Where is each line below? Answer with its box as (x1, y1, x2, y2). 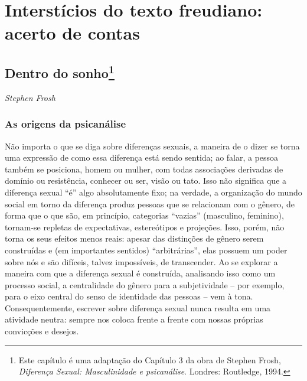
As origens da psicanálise (5, 116, 126, 131)
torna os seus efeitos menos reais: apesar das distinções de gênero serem (5, 232, 264, 245)
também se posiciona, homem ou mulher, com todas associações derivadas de (5, 162, 283, 175)
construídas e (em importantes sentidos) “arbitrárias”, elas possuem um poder (5, 243, 288, 256)
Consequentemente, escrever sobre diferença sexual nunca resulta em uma (5, 301, 271, 314)
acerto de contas (5, 21, 140, 45)
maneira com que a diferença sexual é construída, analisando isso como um (5, 267, 276, 279)
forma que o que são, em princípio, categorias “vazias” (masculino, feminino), (5, 209, 284, 222)
